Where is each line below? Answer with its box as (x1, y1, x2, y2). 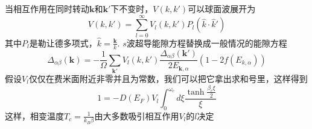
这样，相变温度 (5, 109, 64, 122)
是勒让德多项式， (29, 36, 97, 49)
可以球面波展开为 (188, 2, 256, 14)
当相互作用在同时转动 (5, 2, 89, 14)
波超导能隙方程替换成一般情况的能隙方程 (126, 36, 287, 49)
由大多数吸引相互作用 (94, 109, 179, 122)
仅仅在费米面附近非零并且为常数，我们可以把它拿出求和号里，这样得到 (28, 72, 308, 84)
